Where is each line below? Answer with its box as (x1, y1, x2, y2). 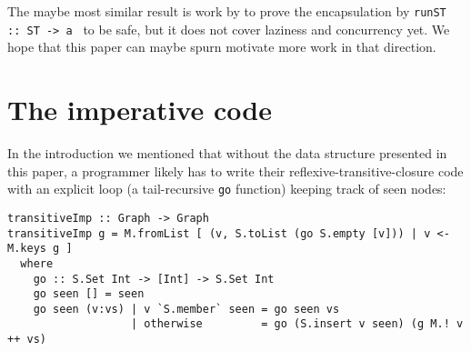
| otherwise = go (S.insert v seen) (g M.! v (131, 317, 464, 331)
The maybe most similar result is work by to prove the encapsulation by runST (7, 2, 446, 20)
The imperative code (7, 91, 272, 128)
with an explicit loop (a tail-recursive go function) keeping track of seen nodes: (7, 179, 446, 198)
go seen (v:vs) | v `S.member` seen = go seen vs (33, 302, 340, 316)
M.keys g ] (7, 242, 73, 256)
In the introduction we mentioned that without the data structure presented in (7, 144, 447, 163)
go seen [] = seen (33, 287, 145, 301)
